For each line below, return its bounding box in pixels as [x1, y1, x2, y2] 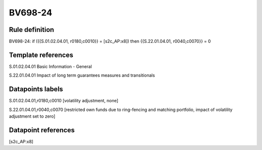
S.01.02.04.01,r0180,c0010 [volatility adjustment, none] [9, 98, 118, 104]
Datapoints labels [9, 85, 63, 94]
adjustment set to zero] [9, 113, 56, 119]
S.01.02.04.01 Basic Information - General [9, 63, 92, 69]
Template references [9, 51, 74, 59]
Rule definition [9, 26, 54, 34]
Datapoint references [9, 126, 75, 134]
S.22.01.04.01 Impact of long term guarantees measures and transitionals [9, 72, 155, 78]
